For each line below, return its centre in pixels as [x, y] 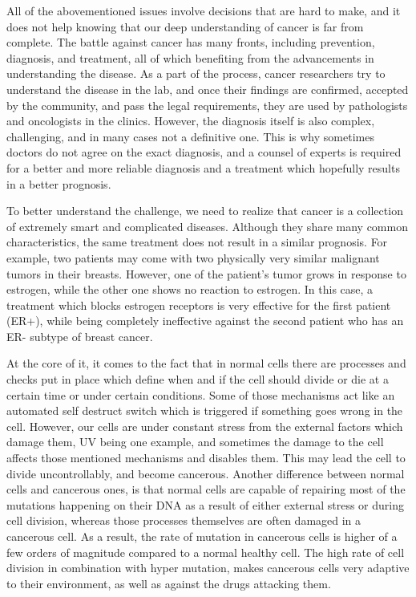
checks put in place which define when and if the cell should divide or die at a [198, 379]
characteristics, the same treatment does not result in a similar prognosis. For [197, 242]
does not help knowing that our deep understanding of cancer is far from [185, 26]
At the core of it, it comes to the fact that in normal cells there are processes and [206, 363]
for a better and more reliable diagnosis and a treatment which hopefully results [203, 167]
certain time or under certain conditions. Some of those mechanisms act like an [201, 394]
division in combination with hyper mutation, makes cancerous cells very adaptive [208, 568]
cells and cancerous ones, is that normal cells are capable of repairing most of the [206, 489]
